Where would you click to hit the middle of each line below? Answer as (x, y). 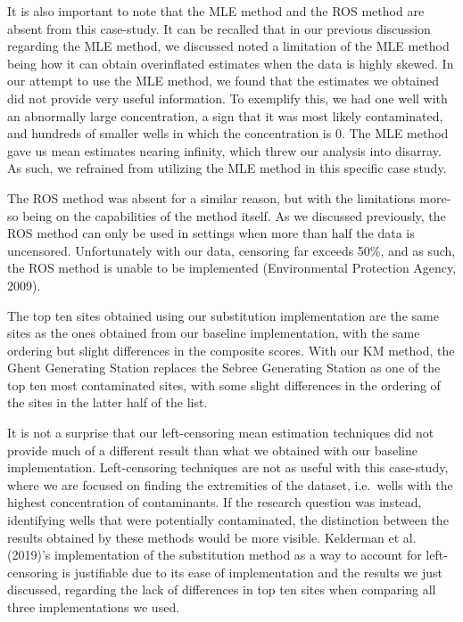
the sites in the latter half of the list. (107, 402)
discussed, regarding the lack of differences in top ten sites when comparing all (222, 589)
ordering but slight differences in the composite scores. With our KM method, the (231, 350)
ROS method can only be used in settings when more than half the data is (211, 233)
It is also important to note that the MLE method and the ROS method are (216, 11)
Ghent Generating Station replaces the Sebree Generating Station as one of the (224, 368)
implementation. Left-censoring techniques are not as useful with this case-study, (228, 467)
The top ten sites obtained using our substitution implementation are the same (223, 315)
